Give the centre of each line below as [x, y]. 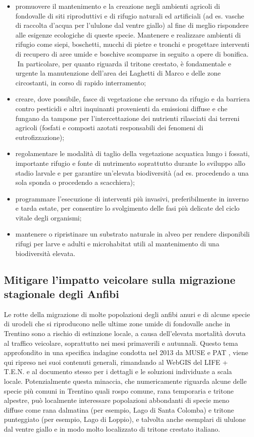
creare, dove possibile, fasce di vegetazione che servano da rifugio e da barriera [133, 99]
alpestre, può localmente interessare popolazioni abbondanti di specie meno [117, 400]
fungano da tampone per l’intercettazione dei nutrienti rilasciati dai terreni [127, 118]
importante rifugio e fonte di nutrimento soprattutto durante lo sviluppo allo [130, 163]
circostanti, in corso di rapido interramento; [81, 82]
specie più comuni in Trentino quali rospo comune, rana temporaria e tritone [119, 390]
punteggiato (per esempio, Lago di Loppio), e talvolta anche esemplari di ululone [125, 419]
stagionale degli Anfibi [62, 294]
